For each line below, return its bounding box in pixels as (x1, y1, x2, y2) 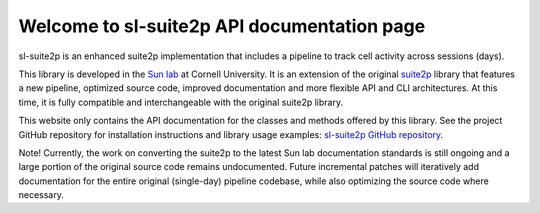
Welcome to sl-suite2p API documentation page (18, 15, 426, 37)
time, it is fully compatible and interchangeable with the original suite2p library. (18, 96, 344, 108)
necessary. (18, 189, 65, 201)
